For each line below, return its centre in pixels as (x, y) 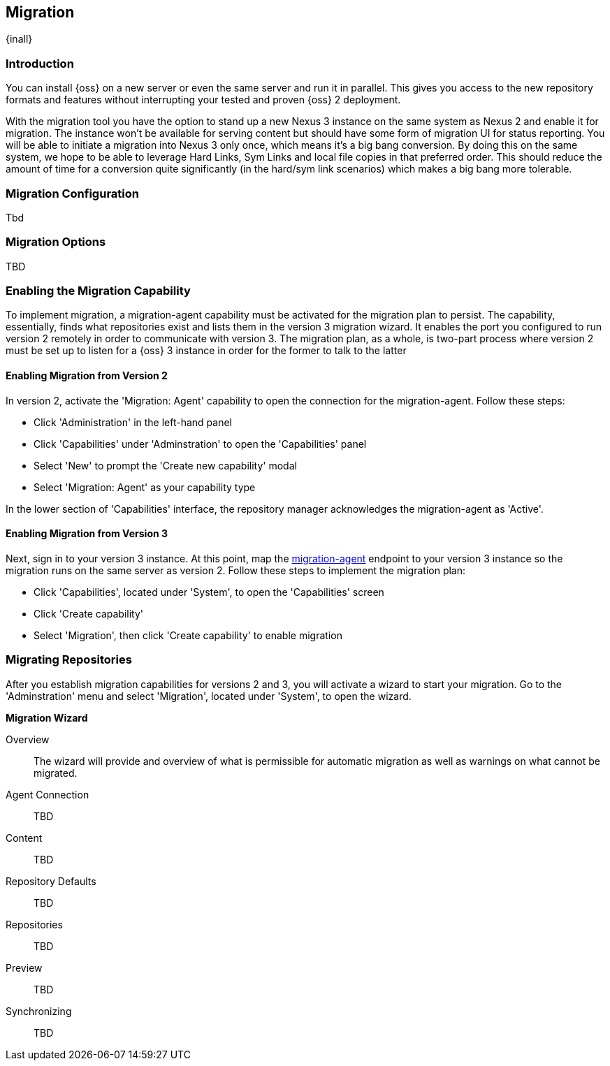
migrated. (56, 773)
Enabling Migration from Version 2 (87, 376)
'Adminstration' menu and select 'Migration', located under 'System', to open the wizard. (209, 696)
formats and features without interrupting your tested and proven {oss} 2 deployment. (203, 100)
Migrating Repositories (69, 660)
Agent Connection (48, 794)
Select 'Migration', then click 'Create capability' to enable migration (188, 635)
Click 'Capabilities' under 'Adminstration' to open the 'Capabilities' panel (200, 444)
